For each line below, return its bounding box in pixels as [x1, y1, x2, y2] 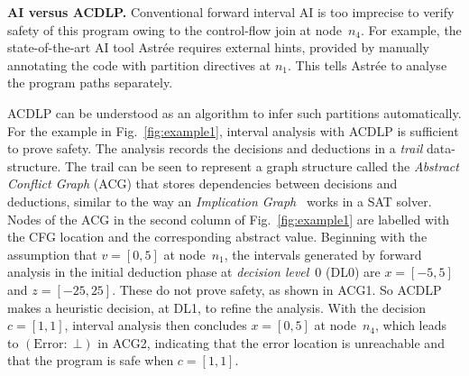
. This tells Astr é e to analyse [288, 55, 447, 74]
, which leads [374, 316, 447, 335]
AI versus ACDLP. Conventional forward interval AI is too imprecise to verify [7, 3, 455, 21]
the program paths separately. [7, 73, 173, 92]
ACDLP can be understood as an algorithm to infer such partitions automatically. [7, 103, 462, 122]
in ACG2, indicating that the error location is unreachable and [97, 333, 445, 352]
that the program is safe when [7, 351, 174, 370]
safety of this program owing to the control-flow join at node [7, 20, 342, 39]
